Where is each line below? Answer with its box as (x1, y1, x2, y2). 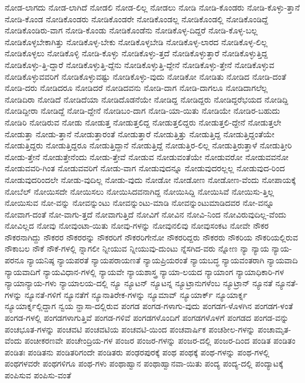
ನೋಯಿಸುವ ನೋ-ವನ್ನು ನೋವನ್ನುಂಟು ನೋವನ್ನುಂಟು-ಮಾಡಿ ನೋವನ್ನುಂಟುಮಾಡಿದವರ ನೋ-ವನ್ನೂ (5, 196, 275, 209)
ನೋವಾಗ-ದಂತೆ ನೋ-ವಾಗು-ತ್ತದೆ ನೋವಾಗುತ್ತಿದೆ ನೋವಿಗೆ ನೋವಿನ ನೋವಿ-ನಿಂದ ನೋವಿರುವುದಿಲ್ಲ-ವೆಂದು (5, 208, 286, 220)
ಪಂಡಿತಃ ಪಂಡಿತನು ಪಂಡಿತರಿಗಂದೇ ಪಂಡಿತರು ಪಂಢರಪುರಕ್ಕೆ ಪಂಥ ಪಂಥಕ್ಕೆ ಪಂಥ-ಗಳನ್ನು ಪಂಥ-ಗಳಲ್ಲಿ (5, 345, 270, 358)
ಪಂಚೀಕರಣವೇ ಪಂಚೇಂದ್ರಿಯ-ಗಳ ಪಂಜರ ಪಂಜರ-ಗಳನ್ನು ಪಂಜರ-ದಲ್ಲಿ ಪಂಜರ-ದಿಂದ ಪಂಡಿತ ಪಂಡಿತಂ (24, 334, 296, 347)
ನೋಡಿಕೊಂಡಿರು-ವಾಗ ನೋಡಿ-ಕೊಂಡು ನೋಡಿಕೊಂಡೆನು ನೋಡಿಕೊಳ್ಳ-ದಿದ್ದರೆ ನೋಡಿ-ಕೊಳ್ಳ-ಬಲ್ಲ (5, 24, 258, 36)
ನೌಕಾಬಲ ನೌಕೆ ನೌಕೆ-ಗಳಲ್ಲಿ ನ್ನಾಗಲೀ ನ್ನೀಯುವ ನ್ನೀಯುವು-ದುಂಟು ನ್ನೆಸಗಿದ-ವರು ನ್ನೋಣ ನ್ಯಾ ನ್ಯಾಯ (5, 242, 269, 255)
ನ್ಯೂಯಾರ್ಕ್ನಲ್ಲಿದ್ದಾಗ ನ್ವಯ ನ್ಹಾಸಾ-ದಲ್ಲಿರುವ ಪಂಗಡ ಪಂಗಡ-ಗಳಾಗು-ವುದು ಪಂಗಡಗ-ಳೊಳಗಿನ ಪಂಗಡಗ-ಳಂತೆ (5, 300, 293, 312)
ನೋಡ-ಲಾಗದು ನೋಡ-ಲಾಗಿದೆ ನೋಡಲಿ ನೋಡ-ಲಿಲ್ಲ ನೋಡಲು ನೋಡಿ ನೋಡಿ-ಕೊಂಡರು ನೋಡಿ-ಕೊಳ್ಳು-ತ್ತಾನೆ (5, 1, 300, 13)
